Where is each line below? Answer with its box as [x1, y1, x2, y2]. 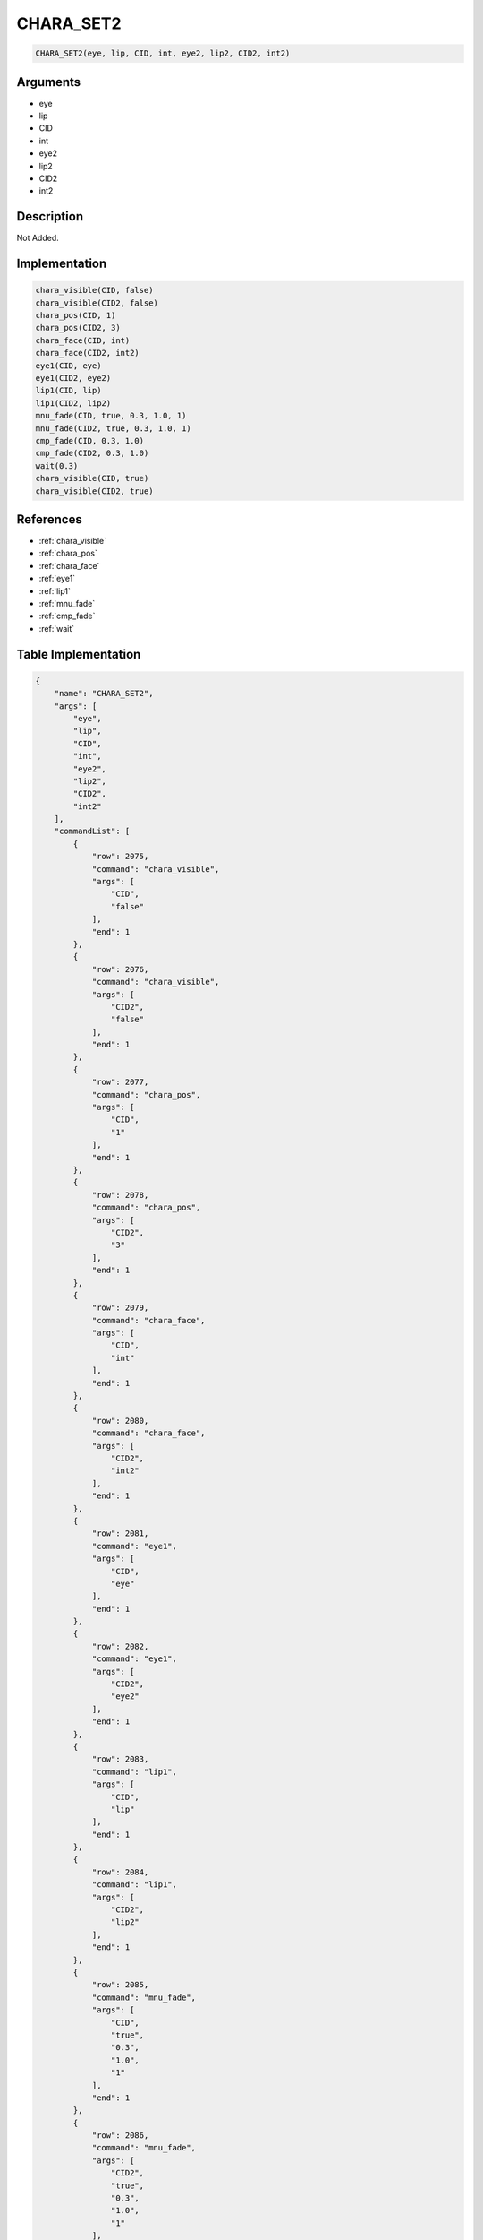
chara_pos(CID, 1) [35, 310, 116, 321]
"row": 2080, [91, 1416, 149, 1426]
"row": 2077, [91, 1077, 149, 1088]
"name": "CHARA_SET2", [54, 688, 154, 699]
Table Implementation [16, 646, 141, 662]
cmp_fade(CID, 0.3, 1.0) [35, 435, 145, 445]
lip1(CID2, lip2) [35, 398, 112, 408]
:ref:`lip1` [38, 585, 72, 596]
